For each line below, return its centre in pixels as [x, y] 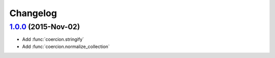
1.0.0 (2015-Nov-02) [45, 27]
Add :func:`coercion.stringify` [53, 39]
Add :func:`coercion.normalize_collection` [66, 46]
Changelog [33, 13]
